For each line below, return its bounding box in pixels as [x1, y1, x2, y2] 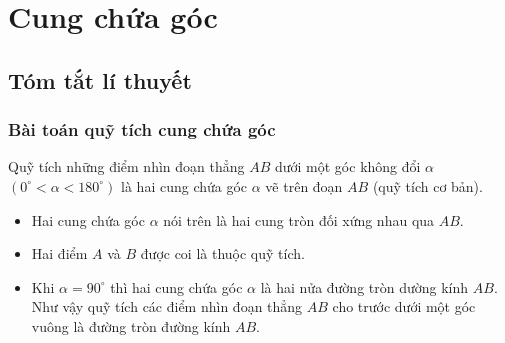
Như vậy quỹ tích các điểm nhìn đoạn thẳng [31, 296, 303, 317]
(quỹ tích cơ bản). [372, 175, 483, 196]
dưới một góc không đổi [274, 156, 421, 177]
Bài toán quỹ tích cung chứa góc [8, 117, 276, 142]
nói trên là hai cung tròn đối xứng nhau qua [163, 209, 435, 230]
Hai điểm [31, 243, 88, 264]
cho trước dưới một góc [332, 296, 476, 317]
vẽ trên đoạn [265, 175, 343, 196]
